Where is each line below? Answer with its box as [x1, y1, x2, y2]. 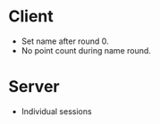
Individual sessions [21, 105, 92, 117]
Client [8, 6, 55, 27]
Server [8, 77, 60, 97]
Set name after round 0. [21, 36, 109, 46]
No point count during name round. [21, 45, 151, 55]
